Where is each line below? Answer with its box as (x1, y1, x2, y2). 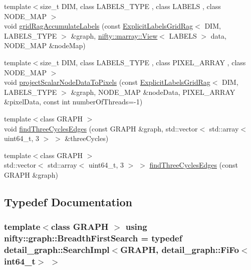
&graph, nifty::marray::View (71, 30, 158, 41)
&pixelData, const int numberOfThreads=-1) (4, 96, 143, 107)
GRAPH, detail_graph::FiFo (120, 243, 239, 256)
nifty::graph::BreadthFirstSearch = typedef (4, 232, 182, 244)
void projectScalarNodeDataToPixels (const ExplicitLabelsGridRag (4, 77, 210, 87)
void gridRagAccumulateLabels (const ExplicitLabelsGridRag (4, 21, 193, 31)
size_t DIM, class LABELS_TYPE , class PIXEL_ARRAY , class (40, 57, 246, 67)
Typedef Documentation (4, 194, 132, 209)
